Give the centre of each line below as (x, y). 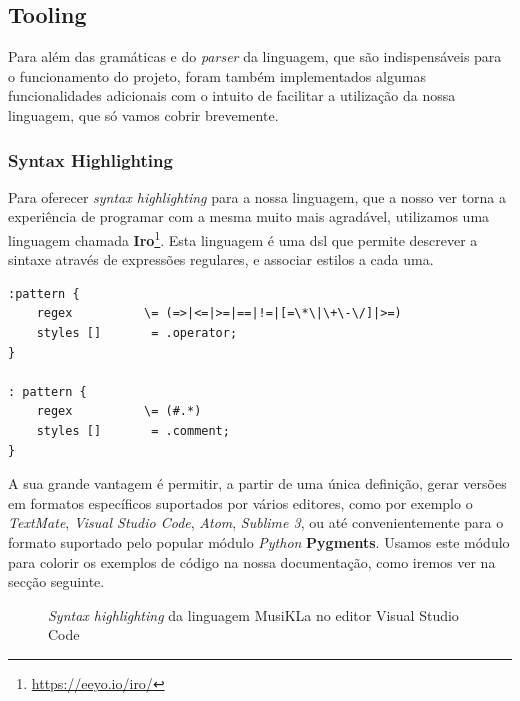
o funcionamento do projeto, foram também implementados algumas (217, 75)
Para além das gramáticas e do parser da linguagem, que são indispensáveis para (255, 56)
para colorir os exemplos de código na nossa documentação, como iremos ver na (252, 561)
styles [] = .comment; (133, 430)
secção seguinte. (56, 581)
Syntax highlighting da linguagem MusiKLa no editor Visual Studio (253, 614)
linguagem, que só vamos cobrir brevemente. (143, 114)
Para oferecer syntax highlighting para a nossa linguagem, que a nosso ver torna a (257, 196)
